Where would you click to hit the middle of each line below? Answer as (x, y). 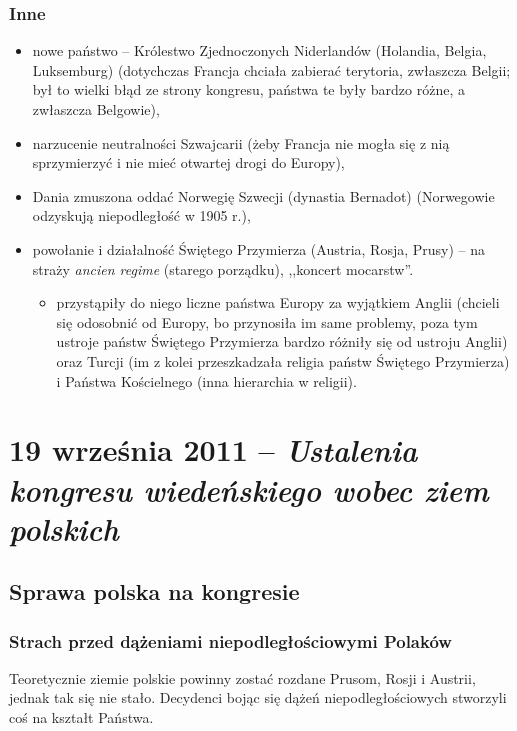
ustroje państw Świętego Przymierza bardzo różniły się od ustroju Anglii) (282, 341)
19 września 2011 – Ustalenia (213, 450)
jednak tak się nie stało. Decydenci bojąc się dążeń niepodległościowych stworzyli (258, 697)
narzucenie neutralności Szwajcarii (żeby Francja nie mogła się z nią (241, 142)
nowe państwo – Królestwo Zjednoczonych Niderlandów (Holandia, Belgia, (259, 50)
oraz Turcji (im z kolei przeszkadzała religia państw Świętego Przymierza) (283, 360)
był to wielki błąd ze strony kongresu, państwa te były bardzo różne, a (248, 89)
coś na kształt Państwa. (81, 717)
